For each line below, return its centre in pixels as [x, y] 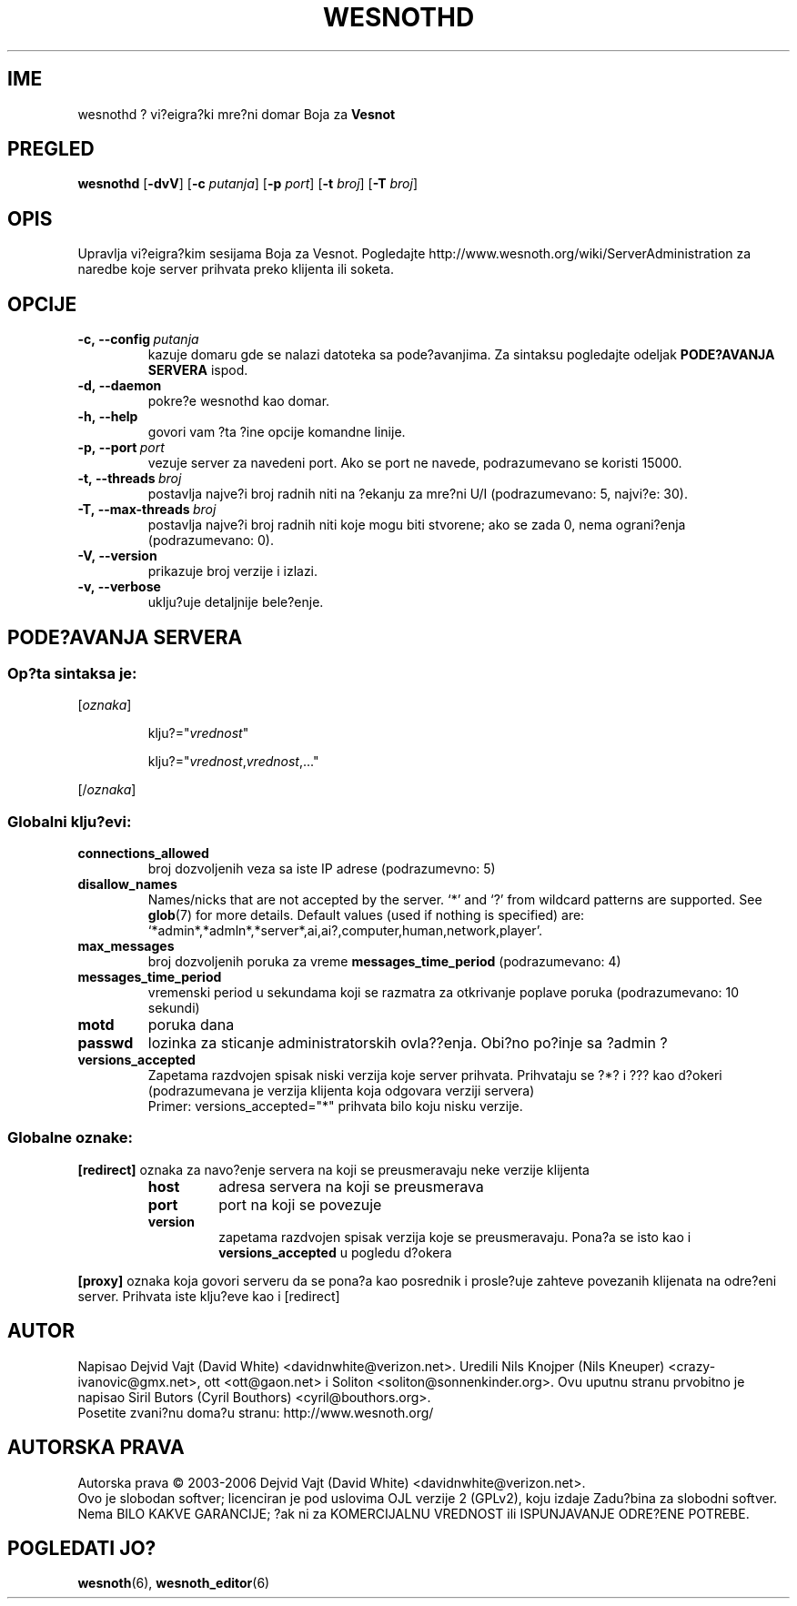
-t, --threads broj [130, 479]
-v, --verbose [119, 587]
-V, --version [117, 556]
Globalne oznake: [71, 1138]
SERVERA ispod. [198, 370]
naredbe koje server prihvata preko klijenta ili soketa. [236, 269]
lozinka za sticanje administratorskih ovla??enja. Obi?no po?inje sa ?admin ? [408, 1043]
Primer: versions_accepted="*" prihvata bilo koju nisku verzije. [335, 1106]
